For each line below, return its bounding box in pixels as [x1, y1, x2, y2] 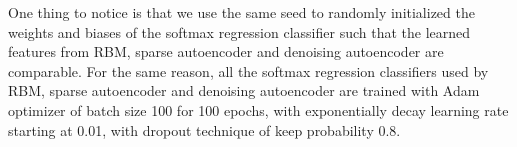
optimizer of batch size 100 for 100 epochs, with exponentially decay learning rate [8, 99, 509, 120]
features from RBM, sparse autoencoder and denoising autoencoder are [8, 41, 444, 62]
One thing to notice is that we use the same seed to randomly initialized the [8, 2, 475, 22]
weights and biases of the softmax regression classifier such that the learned [8, 21, 471, 42]
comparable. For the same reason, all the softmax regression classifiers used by [8, 60, 489, 81]
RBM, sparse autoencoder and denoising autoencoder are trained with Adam [8, 80, 480, 101]
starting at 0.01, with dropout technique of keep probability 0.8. [8, 119, 401, 140]
